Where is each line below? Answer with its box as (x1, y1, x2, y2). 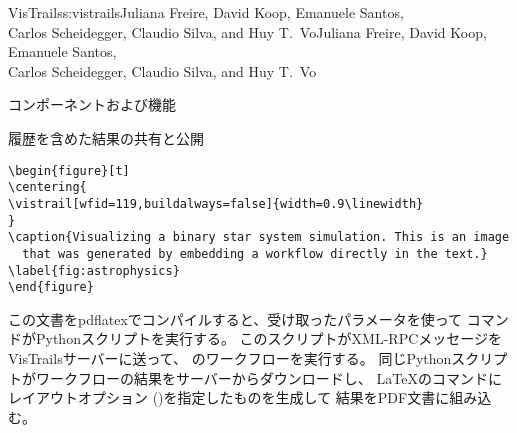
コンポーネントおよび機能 (8, 94, 176, 115)
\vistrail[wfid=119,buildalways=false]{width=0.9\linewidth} (8, 196, 424, 211)
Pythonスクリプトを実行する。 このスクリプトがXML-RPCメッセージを (35, 328, 503, 349)
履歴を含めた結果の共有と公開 (8, 127, 204, 148)
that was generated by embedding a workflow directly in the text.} (22, 246, 488, 261)
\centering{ (8, 180, 87, 195)
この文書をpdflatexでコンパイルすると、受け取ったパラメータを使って (8, 308, 463, 329)
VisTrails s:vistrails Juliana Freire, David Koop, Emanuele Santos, (8, 2, 404, 22)
